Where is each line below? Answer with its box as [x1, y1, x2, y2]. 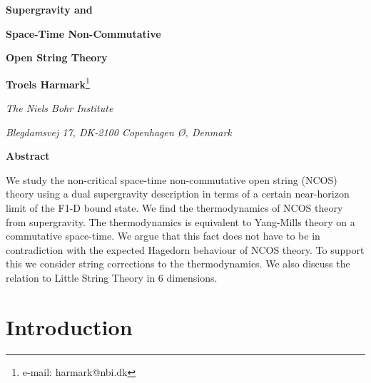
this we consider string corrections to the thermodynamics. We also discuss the [6, 256, 350, 271]
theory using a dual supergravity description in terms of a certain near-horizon [6, 186, 350, 201]
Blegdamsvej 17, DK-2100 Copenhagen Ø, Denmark [6, 124, 232, 139]
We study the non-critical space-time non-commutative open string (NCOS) [6, 172, 337, 187]
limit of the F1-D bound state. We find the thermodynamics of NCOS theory [6, 200, 343, 215]
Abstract [6, 148, 50, 163]
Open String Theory [6, 50, 108, 65]
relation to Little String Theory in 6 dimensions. [6, 270, 218, 285]
